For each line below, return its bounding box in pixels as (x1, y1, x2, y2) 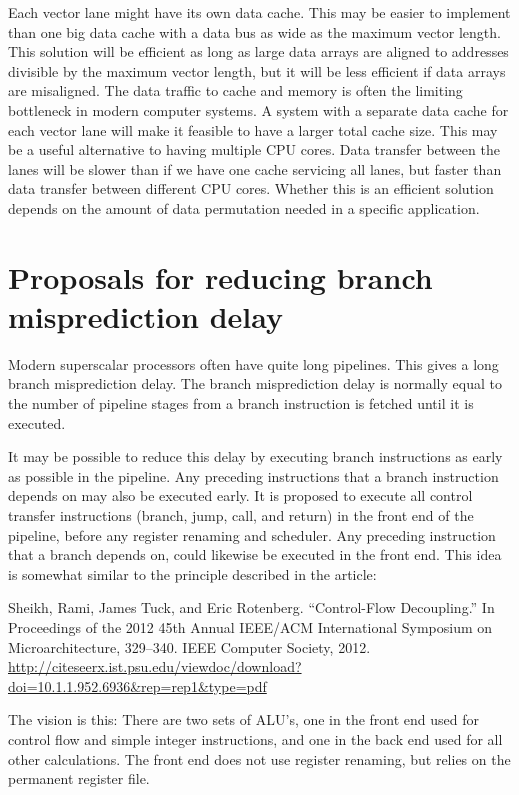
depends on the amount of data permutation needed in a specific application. (8, 197, 480, 218)
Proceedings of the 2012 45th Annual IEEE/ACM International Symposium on (8, 616, 493, 637)
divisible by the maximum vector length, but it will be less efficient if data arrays (8, 60, 506, 81)
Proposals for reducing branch (8, 256, 433, 297)
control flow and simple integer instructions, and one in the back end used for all (8, 728, 503, 749)
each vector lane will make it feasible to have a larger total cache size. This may (8, 119, 498, 140)
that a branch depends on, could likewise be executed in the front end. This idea (8, 544, 502, 565)
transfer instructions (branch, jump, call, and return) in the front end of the (8, 505, 474, 525)
